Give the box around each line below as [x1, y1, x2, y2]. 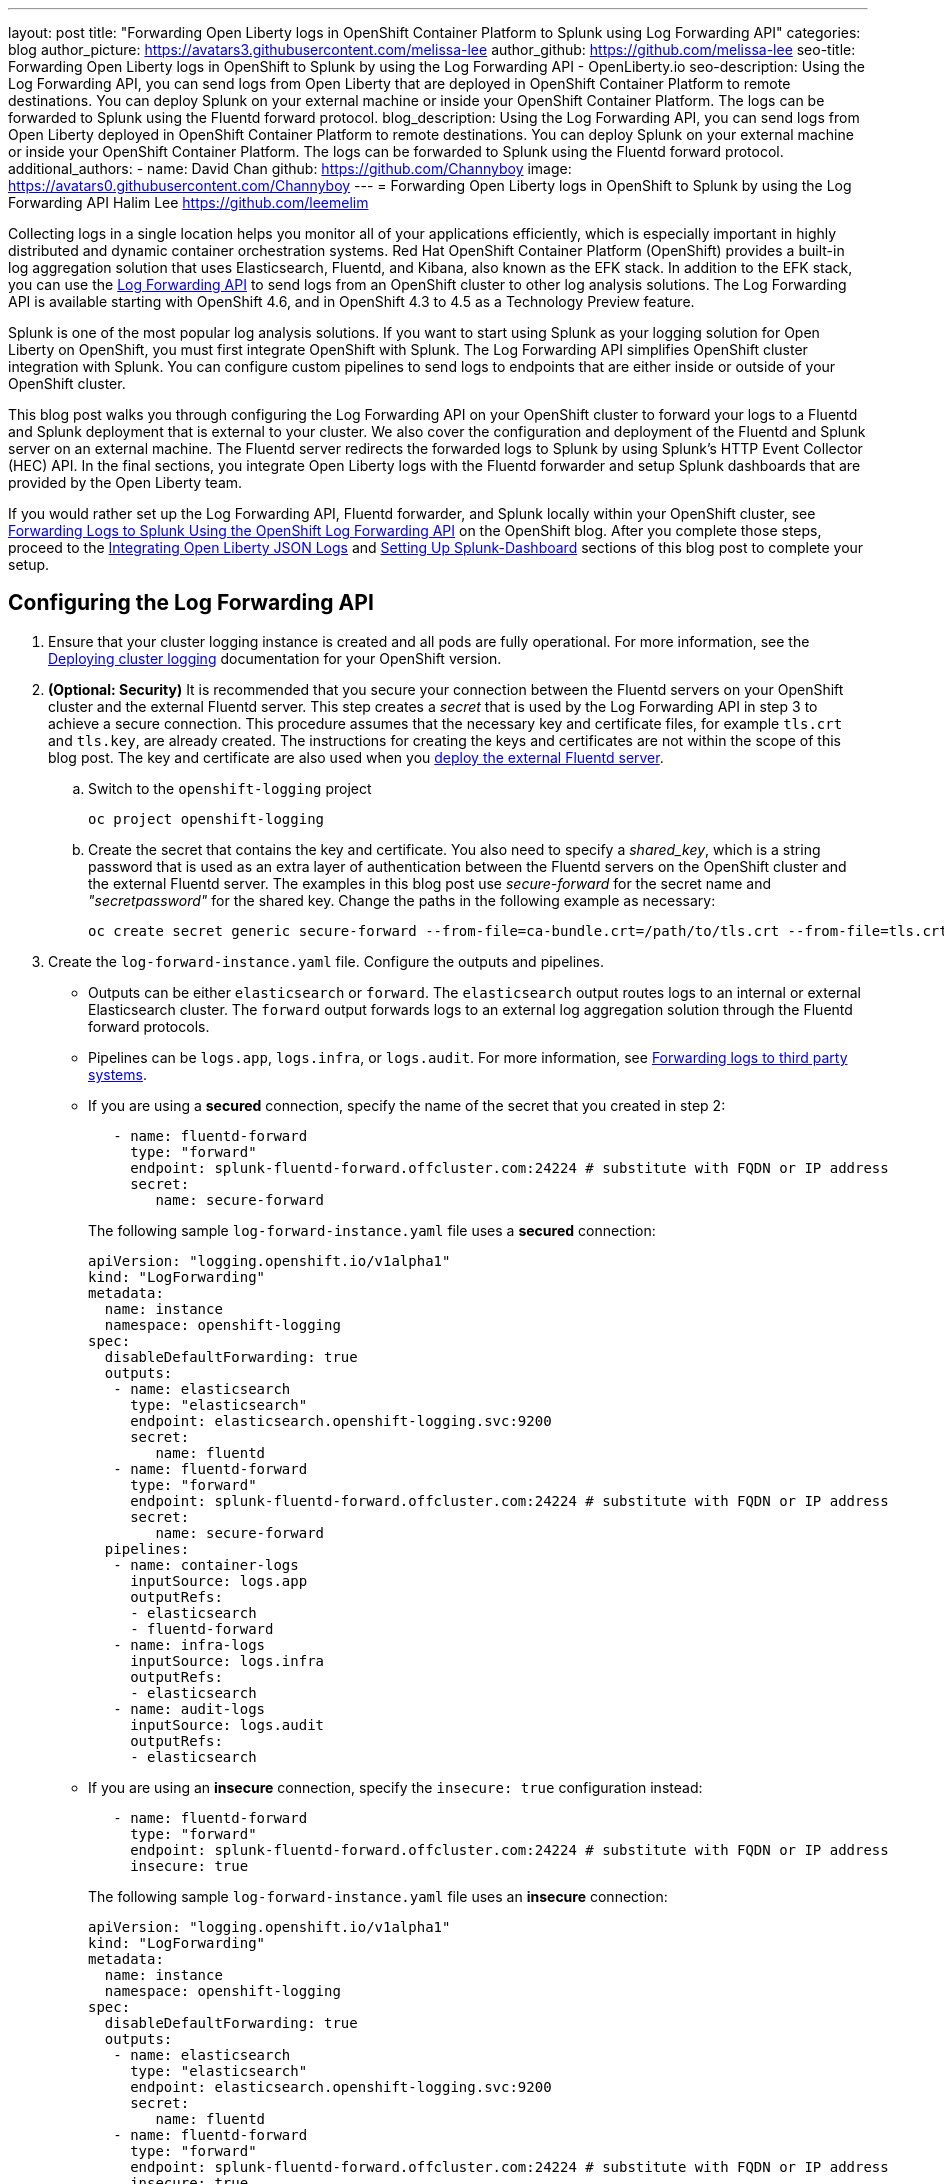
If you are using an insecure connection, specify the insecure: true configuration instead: [88, 1778, 703, 1796]
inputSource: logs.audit [130, 1716, 325, 1733]
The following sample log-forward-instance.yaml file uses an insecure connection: [88, 1887, 668, 1905]
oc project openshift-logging [88, 810, 325, 827]
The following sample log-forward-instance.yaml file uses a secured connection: [88, 1221, 656, 1239]
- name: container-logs [113, 1556, 299, 1573]
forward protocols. [88, 1017, 210, 1035]
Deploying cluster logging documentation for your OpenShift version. [48, 649, 502, 667]
